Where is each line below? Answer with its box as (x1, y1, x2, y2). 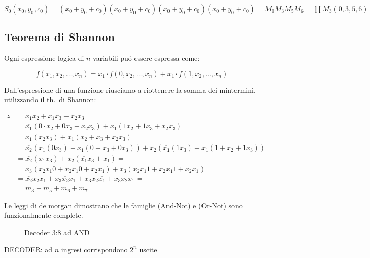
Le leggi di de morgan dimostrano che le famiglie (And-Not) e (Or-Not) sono (4, 200, 243, 210)
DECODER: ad (4, 244, 53, 254)
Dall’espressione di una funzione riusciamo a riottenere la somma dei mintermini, (4, 84, 256, 95)
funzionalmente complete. (4, 210, 83, 220)
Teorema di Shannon (4, 29, 115, 45)
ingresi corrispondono (61, 244, 128, 254)
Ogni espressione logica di (4, 53, 84, 63)
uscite (139, 244, 157, 254)
